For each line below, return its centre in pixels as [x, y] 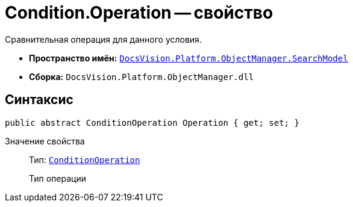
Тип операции [58, 178]
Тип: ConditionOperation [85, 159]
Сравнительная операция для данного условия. [103, 39]
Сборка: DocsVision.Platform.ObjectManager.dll [142, 76]
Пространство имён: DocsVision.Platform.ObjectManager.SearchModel [189, 58]
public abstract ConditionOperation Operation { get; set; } [152, 122]
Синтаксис [39, 100]
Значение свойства [45, 141]
